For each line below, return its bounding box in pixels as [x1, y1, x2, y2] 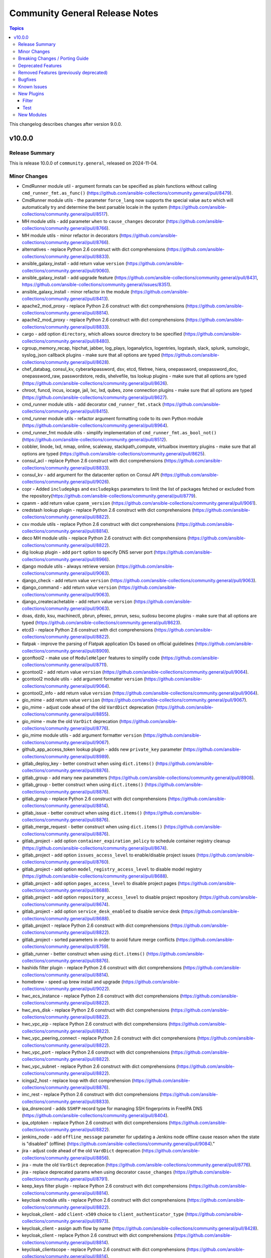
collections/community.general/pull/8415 [22, 408, 106, 415]
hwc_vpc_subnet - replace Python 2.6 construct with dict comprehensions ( [22, 1063, 178, 1069]
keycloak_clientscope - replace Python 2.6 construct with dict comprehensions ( [22, 1246, 188, 1252]
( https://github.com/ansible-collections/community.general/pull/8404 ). [22, 1113, 169, 1119]
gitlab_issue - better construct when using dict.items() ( [22, 810, 146, 816]
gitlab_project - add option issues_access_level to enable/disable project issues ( [22, 852, 198, 858]
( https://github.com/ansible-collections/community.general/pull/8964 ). [22, 423, 169, 429]
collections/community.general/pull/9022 [22, 986, 107, 992]
